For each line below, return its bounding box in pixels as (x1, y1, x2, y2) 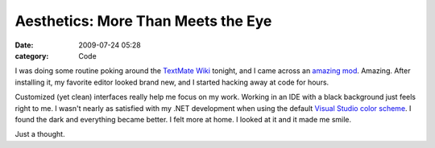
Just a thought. (14, 129, 65, 139)
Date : (14, 40, 34, 50)
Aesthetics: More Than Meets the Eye (14, 12, 272, 30)
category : (14, 51, 49, 60)
